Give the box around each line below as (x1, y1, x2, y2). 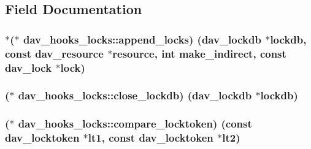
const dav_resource (5, 45, 104, 61)
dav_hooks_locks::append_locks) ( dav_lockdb (23, 31, 261, 47)
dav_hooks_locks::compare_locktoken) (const (18, 116, 252, 131)
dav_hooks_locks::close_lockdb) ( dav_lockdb (18, 88, 252, 103)
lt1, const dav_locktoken (88, 130, 213, 145)
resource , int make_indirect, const (112, 45, 286, 61)
